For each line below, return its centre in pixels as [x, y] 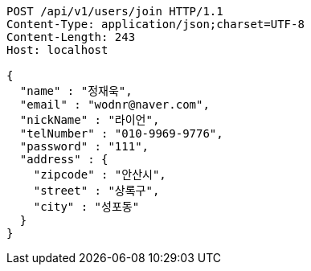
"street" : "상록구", [96, 191]
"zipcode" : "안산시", [100, 175]
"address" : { [64, 159]
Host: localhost [57, 50]
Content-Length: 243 [71, 37]
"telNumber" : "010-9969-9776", [121, 133]
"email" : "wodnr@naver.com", [115, 105]
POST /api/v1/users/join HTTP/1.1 [115, 11]
